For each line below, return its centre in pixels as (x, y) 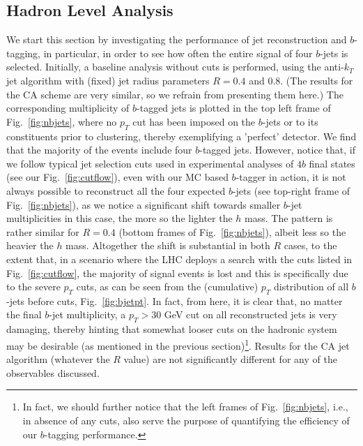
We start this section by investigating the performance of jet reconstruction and (177, 39)
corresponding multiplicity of (68, 108)
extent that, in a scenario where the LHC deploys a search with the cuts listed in (179, 259)
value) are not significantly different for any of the (230, 359)
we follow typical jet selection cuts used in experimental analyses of (150, 163)
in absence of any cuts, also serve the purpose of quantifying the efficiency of (186, 420)
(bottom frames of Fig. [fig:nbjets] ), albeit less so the (232, 231)
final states (332, 163)
